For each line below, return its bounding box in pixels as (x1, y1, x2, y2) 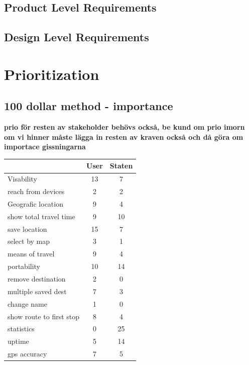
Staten (109, 160, 133, 171)
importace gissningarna (4, 141, 86, 152)
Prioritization (4, 63, 99, 84)
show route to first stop (8, 311, 80, 321)
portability (8, 261, 41, 271)
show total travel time (8, 211, 75, 221)
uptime (8, 336, 29, 346)
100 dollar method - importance (4, 98, 173, 114)
